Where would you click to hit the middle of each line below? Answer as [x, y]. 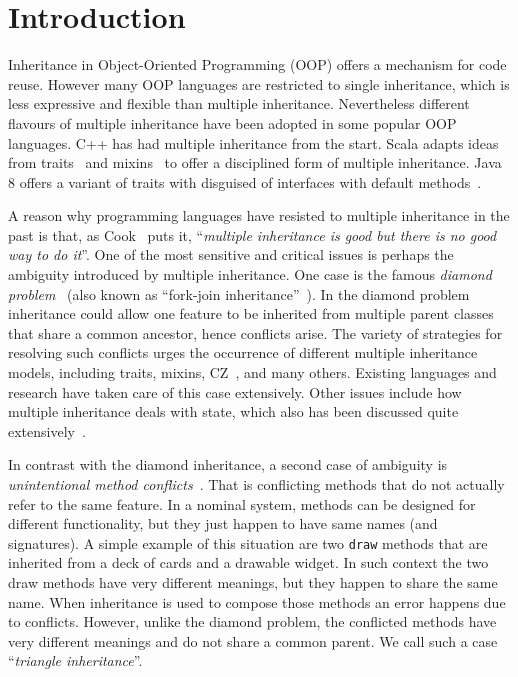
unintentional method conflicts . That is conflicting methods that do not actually [256, 484]
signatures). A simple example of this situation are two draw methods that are [248, 542]
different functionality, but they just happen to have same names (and [223, 523]
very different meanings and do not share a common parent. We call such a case [253, 640]
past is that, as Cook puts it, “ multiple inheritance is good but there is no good [252, 234]
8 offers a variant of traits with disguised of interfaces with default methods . [245, 181]
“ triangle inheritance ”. [75, 660]
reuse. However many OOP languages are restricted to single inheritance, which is [259, 83]
